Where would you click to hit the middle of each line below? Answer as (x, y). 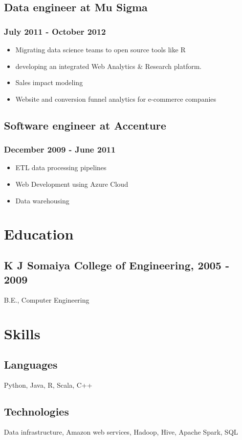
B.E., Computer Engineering (47, 300)
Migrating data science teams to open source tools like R (100, 49)
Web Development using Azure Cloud (72, 184)
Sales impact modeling (49, 82)
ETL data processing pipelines (61, 167)
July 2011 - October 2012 (55, 31)
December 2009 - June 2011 (60, 149)
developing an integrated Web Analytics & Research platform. (109, 66)
